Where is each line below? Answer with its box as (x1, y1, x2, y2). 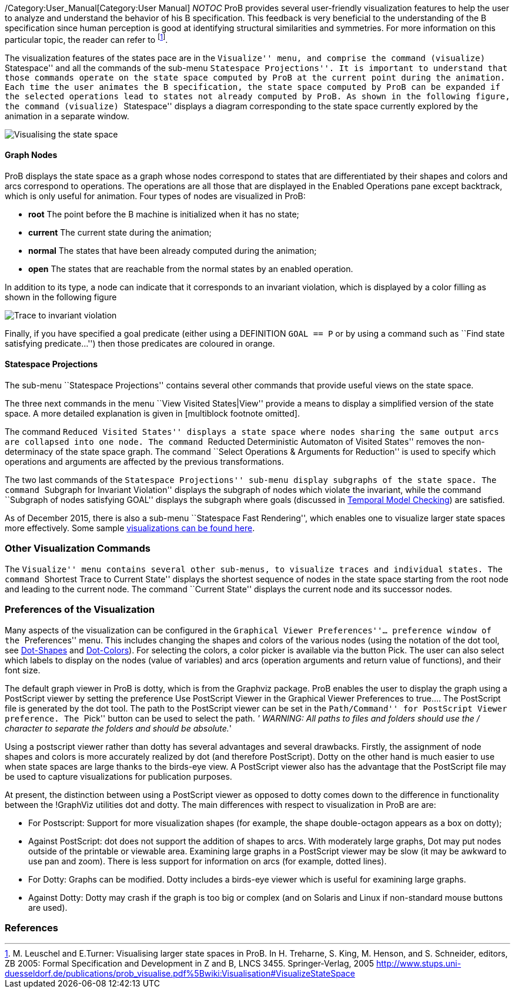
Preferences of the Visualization (5, 603, 155, 616)
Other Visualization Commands (5, 542, 151, 555)
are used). (28, 902, 68, 913)
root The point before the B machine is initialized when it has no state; (28, 209, 299, 219)
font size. (5, 665, 41, 675)
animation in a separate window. (5, 110, 129, 121)
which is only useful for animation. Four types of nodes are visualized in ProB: (5, 190, 306, 201)
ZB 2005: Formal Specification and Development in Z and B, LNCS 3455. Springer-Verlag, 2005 (5, 958, 374, 969)
